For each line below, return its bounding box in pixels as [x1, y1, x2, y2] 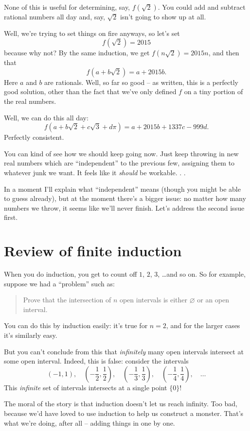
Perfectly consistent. [4, 132, 64, 142]
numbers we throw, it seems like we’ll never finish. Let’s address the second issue [4, 202, 245, 213]
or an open [197, 295, 230, 305]
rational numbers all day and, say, [4, 12, 105, 21]
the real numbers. [4, 96, 56, 106]
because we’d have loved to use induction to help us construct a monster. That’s [4, 408, 244, 418]
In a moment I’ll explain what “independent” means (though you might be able [4, 183, 241, 194]
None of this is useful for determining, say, [4, 2, 130, 12]
